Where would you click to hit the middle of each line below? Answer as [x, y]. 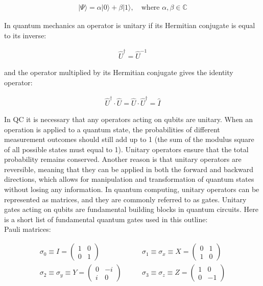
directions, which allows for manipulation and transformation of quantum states [129, 179]
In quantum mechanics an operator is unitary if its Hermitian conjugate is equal [130, 25]
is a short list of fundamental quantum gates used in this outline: [106, 219]
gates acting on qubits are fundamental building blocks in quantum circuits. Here [131, 209]
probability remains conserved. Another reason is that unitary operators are [123, 159]
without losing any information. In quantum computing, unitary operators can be [132, 189]
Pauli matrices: [28, 229]
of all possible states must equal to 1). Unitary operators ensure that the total [126, 149]
